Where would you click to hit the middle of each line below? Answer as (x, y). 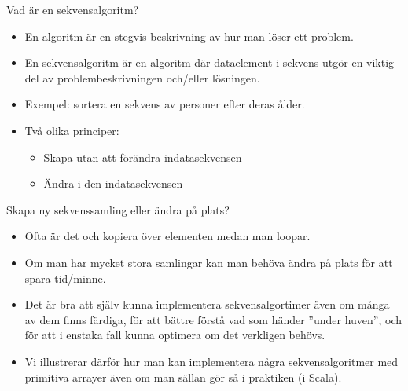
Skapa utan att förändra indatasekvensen (143, 157)
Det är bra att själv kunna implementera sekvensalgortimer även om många (207, 304)
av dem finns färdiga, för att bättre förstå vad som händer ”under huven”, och (213, 319)
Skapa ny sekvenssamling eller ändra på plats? (118, 209)
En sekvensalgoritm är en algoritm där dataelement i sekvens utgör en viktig (210, 62)
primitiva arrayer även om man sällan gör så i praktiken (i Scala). (183, 376)
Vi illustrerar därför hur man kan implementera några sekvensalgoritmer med (211, 361)
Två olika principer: (72, 130)
